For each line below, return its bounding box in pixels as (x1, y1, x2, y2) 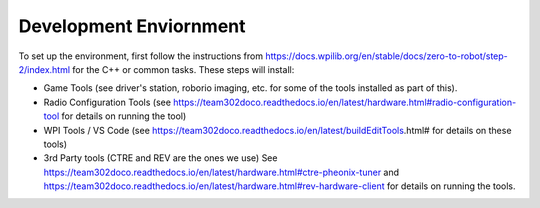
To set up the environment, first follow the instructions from (18, 50, 264, 62)
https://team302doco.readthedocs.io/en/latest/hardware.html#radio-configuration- (173, 96, 517, 108)
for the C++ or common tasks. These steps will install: (71, 63, 295, 75)
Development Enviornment (18, 15, 246, 37)
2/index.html (18, 63, 70, 75)
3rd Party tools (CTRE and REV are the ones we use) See (43, 152, 278, 164)
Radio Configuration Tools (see (43, 96, 172, 108)
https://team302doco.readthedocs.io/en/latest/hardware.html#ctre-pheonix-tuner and (43, 166, 400, 178)
